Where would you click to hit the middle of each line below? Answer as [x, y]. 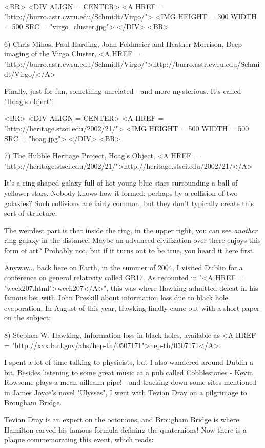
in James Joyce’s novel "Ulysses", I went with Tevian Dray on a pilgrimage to [126, 392]
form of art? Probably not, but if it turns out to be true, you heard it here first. [130, 250]
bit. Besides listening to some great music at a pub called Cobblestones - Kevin [129, 372]
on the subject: [28, 318]
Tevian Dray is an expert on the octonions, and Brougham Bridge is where [122, 420]
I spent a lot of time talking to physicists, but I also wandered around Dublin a [129, 362]
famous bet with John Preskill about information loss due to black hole [116, 298]
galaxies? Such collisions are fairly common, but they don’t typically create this [129, 203]
